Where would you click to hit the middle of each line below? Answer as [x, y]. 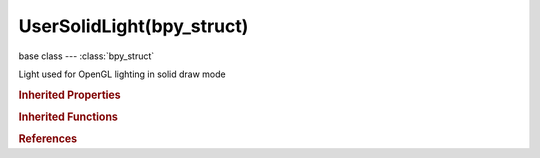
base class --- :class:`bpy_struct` [86, 56]
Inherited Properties [70, 95]
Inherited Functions [68, 117]
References [48, 139]
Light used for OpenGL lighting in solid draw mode [122, 74]
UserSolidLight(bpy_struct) [133, 26]
